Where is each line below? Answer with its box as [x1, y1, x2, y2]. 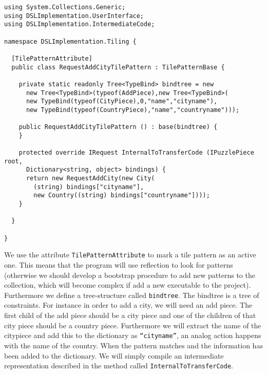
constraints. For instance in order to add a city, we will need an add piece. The [4, 300, 253, 310]
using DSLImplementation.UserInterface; [4, 12, 144, 20]
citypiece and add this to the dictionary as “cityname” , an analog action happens [4, 330, 261, 341]
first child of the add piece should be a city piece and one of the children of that [4, 310, 256, 321]
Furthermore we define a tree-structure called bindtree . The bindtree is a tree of [4, 289, 259, 300]
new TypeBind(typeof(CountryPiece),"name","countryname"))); [26, 106, 240, 114]
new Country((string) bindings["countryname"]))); [33, 192, 210, 199]
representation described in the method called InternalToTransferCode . [4, 360, 233, 371]
